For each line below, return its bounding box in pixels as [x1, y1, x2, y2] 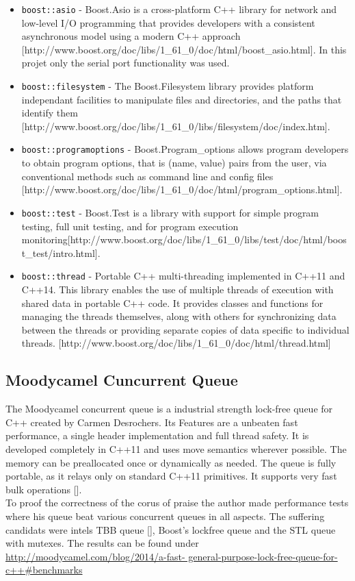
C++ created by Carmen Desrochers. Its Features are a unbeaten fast [5, 415, 298, 429]
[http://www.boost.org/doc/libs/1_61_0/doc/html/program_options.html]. [21, 182, 343, 197]
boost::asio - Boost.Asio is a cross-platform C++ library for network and [21, 2, 337, 16]
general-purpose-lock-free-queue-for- [188, 549, 338, 563]
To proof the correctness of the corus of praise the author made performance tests [5, 495, 349, 510]
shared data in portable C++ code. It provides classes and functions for [21, 295, 324, 310]
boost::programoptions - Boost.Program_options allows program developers [21, 142, 349, 156]
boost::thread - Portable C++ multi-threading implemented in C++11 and [21, 269, 345, 283]
